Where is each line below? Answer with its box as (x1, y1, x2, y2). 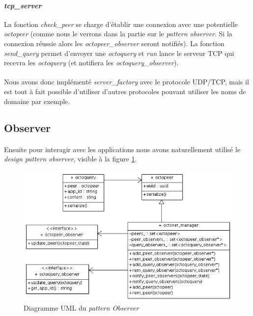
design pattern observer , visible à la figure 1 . (4, 154, 137, 164)
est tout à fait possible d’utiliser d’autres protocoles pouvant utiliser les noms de (4, 86, 246, 96)
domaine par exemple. (4, 96, 70, 106)
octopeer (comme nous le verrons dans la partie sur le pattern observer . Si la (4, 28, 232, 39)
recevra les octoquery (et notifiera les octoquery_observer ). (4, 57, 179, 68)
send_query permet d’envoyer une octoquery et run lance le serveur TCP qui (4, 48, 234, 58)
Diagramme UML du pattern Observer (24, 303, 139, 313)
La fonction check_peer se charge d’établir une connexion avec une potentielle (4, 19, 238, 29)
